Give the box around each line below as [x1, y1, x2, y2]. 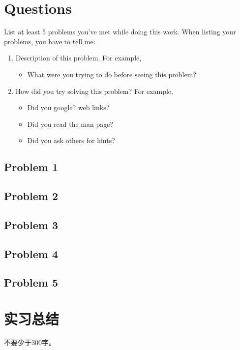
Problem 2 [4, 188, 58, 204]
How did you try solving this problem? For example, [15, 86, 173, 96]
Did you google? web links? [27, 102, 110, 113]
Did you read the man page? [27, 118, 114, 129]
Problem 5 [4, 275, 58, 290]
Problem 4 [4, 246, 58, 261]
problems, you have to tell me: [4, 36, 95, 46]
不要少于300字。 [4, 337, 56, 347]
